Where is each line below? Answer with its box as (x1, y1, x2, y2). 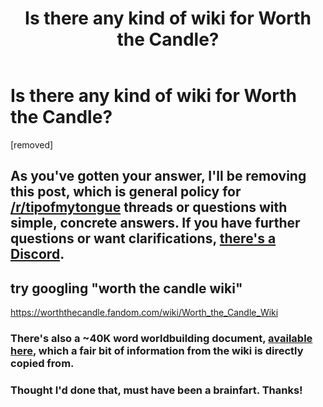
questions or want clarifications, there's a (10, 230, 277, 247)
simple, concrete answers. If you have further (10, 215, 301, 232)
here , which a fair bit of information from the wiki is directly (10, 344, 304, 358)
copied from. (10, 357, 75, 371)
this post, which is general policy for (10, 183, 242, 201)
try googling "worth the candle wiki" (10, 280, 243, 297)
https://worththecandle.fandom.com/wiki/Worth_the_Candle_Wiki (10, 307, 279, 319)
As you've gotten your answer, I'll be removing (10, 168, 307, 185)
